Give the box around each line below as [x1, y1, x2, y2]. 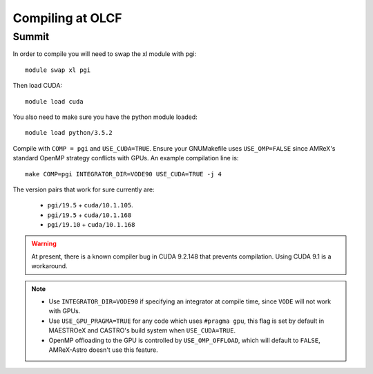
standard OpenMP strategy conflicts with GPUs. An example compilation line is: [12, 154, 239, 162]
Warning [31, 239, 57, 248]
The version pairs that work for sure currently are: [12, 185, 155, 194]
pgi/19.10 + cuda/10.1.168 [47, 221, 135, 229]
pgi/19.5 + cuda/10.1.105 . [47, 201, 134, 209]
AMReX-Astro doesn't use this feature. [48, 346, 158, 354]
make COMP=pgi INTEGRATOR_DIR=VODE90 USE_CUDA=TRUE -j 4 [25, 170, 222, 178]
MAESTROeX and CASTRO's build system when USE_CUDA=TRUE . [48, 326, 236, 335]
